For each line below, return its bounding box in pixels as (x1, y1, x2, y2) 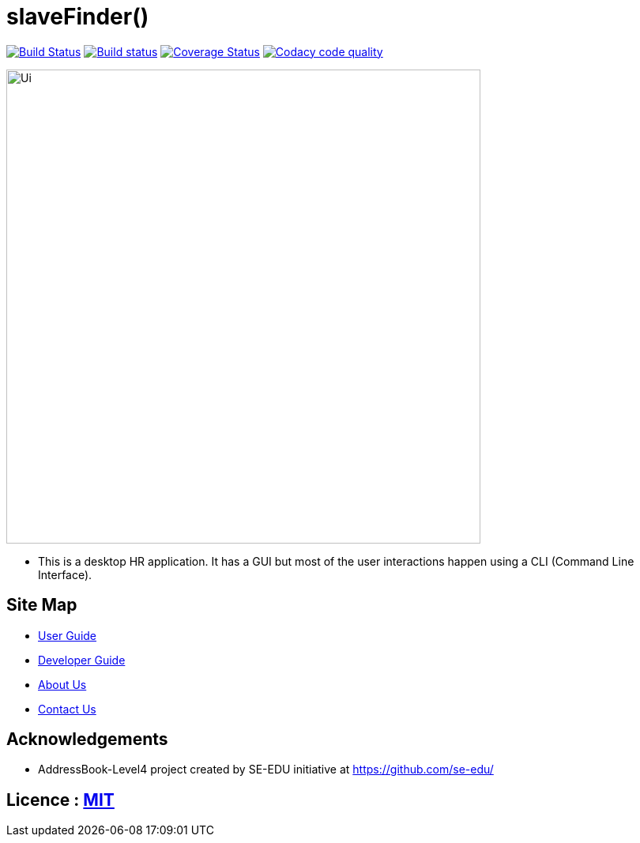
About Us (38, 677, 87, 691)
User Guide (38, 628, 97, 642)
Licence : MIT (6, 789, 115, 810)
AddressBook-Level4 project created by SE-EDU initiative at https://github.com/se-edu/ (38, 762, 494, 777)
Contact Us (38, 702, 96, 716)
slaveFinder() (6, 3, 149, 30)
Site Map (6, 595, 77, 615)
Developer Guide (38, 653, 126, 667)
